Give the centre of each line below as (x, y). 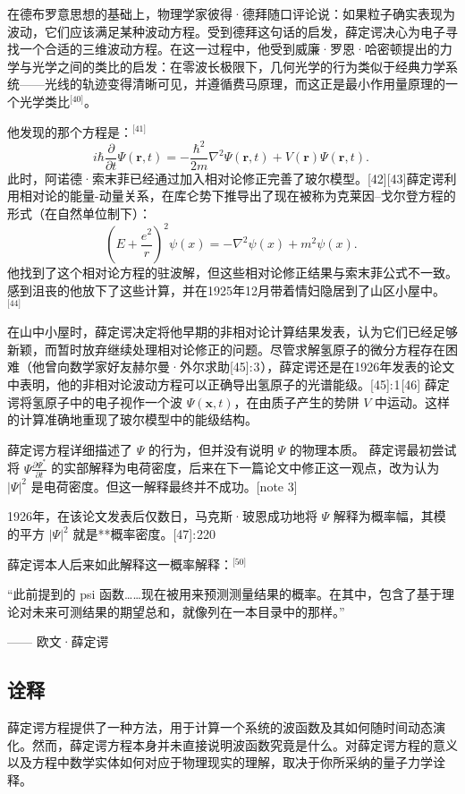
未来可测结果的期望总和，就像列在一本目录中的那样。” (188, 611)
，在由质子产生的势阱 (296, 401)
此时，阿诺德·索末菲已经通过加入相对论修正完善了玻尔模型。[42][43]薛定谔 (226, 178)
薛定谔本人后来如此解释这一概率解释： (120, 563)
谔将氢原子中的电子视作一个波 (95, 401)
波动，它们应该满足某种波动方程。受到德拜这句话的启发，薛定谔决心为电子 (226, 31)
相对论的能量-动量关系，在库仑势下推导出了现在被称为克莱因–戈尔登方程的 (237, 196)
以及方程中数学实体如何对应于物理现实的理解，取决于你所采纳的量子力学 (220, 762)
